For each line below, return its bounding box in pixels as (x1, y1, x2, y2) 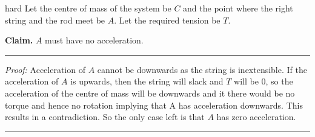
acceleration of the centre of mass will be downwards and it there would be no (5, 86, 295, 99)
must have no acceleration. (45, 34, 144, 46)
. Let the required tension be (114, 13, 220, 26)
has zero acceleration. (216, 110, 296, 123)
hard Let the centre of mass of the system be (5, 2, 171, 14)
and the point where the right (183, 2, 293, 14)
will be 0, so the (234, 75, 293, 88)
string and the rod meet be (5, 13, 105, 26)
